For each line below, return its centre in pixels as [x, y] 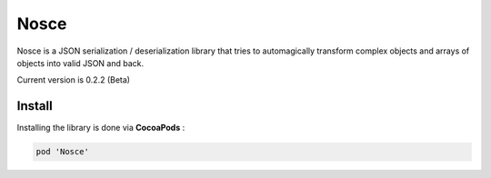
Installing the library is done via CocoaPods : [101, 128]
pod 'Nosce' [63, 152]
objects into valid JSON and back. [80, 63]
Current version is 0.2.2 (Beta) [74, 80]
